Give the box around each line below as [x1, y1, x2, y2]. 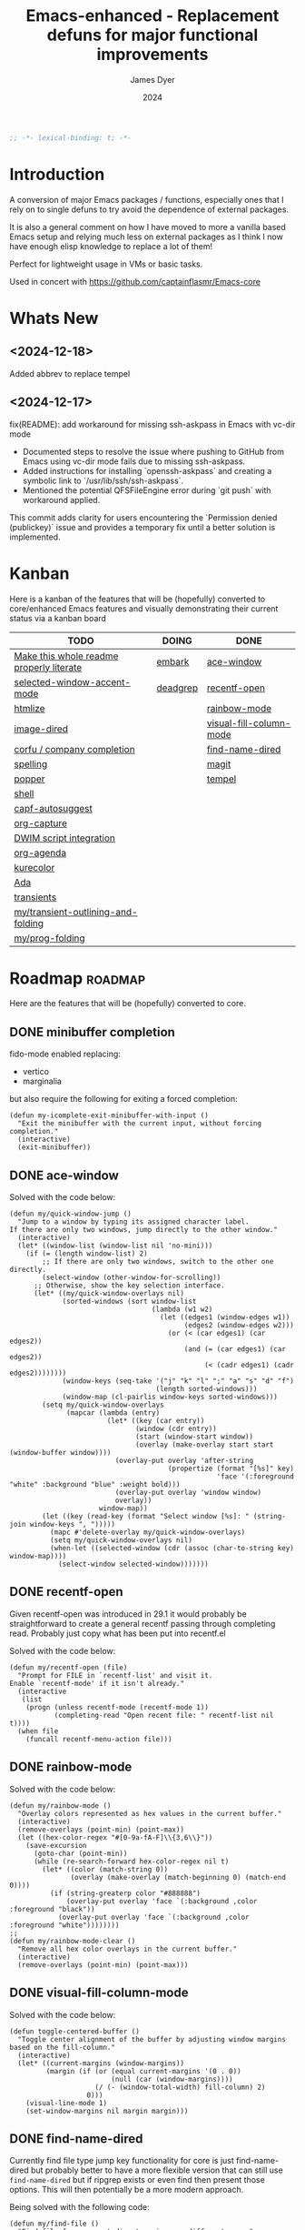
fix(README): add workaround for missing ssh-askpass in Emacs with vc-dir [9, 419, 296, 429]
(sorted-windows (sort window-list [62, 1297, 197, 1307]
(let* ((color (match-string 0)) [42, 1864, 169, 1874]
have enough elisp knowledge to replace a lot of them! [9, 240, 213, 251]
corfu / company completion [14, 742, 135, 755]
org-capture [14, 816, 68, 829]
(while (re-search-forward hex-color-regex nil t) [33, 1857, 230, 1866]
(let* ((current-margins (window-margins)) [17, 2058, 184, 2068]
